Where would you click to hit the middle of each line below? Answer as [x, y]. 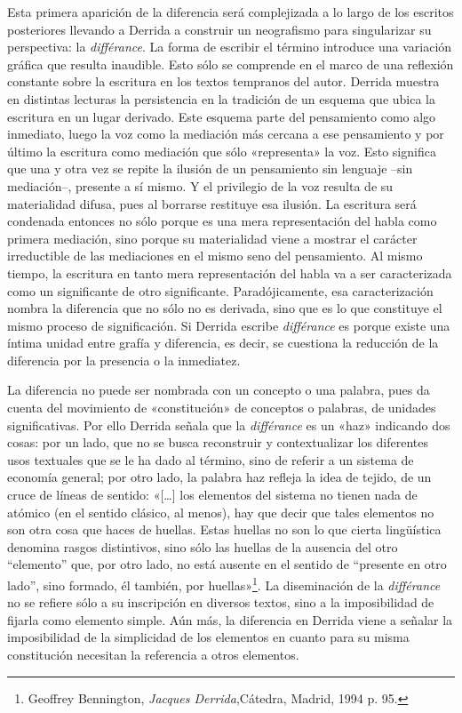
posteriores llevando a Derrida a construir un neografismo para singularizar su [219, 29]
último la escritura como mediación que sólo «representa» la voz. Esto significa [222, 151]
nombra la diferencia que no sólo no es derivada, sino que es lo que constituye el [225, 308]
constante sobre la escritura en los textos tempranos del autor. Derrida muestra [223, 81]
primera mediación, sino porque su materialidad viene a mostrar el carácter [212, 238]
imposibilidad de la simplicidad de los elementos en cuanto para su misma [208, 637]
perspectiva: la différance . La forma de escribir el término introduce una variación [230, 47]
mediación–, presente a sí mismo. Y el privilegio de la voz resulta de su [200, 185]
